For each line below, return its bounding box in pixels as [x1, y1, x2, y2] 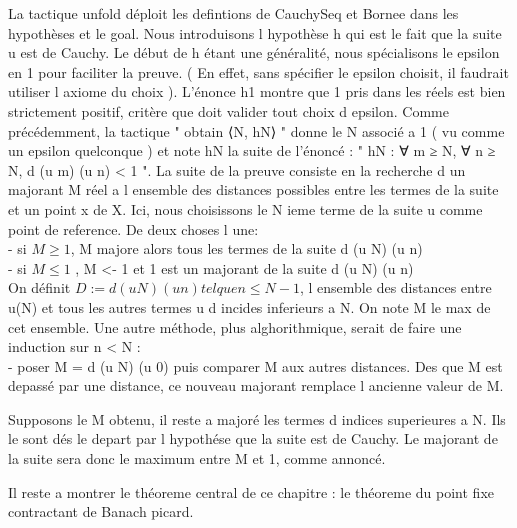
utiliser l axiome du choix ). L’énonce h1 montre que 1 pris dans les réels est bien [8, 81, 506, 102]
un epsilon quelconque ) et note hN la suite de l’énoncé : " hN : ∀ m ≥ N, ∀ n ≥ [8, 140, 496, 161]
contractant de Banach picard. [8, 501, 194, 522]
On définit [8, 277, 71, 298]
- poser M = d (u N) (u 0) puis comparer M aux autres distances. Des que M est [8, 355, 503, 376]
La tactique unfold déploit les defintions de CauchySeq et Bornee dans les [8, 3, 459, 23]
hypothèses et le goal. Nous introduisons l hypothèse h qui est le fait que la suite [8, 22, 502, 43]
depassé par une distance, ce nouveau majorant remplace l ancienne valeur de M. [8, 375, 504, 396]
